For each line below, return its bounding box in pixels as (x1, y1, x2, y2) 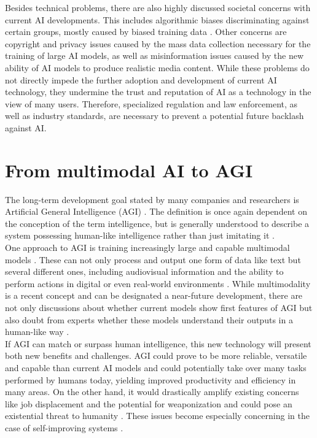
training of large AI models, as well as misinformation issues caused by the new (5, 49, 304, 62)
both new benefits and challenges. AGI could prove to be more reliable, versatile (5, 349, 307, 362)
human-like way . (5, 325, 69, 338)
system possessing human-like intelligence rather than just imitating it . (5, 229, 275, 242)
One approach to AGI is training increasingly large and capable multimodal (5, 241, 290, 254)
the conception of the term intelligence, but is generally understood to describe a (5, 217, 310, 229)
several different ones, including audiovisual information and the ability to (5, 265, 284, 278)
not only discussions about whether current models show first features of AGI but (5, 301, 313, 313)
